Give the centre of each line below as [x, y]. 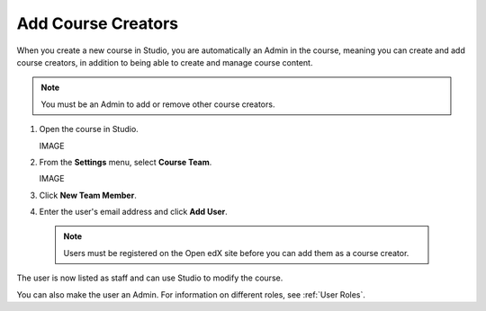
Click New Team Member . [88, 195]
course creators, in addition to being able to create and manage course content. [165, 62]
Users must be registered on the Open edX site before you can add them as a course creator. [236, 253]
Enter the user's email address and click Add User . [134, 212]
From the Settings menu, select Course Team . [126, 162]
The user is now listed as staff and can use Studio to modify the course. [150, 278]
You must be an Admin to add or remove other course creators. [158, 104]
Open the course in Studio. [89, 129]
